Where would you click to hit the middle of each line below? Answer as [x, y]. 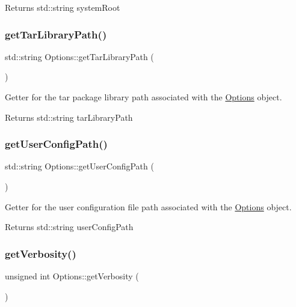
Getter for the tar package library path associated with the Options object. [143, 97]
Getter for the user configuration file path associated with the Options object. [148, 206]
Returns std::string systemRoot [63, 7]
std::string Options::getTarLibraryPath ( [79, 56]
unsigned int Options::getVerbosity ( [72, 276]
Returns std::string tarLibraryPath [69, 117]
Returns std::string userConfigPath [69, 227]
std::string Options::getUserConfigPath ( [79, 166]
